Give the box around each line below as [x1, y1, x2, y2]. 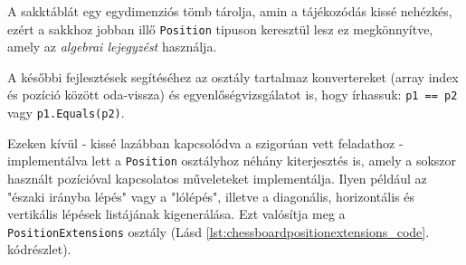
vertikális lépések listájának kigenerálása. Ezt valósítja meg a [7, 204, 346, 223]
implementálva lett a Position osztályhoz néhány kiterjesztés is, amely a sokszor [7, 151, 457, 170]
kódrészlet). [7, 240, 71, 259]
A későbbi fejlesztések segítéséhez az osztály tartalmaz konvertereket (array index [7, 67, 459, 86]
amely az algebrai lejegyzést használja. [7, 37, 217, 56]
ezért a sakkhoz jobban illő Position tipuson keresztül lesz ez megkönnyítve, [7, 19, 433, 38]
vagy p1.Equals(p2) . [7, 103, 125, 122]
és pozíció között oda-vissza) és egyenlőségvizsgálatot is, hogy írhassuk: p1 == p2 [7, 85, 458, 104]
